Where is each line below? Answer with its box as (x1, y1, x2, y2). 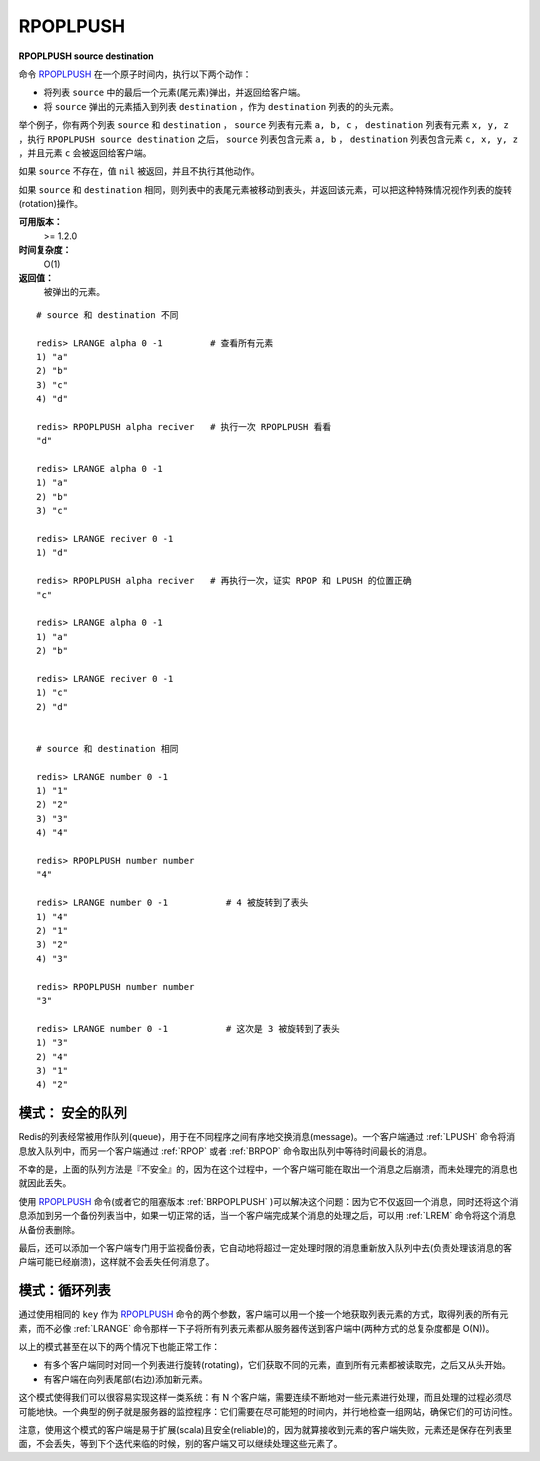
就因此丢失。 (18, 1177, 72, 1189)
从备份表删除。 (18, 1223, 80, 1235)
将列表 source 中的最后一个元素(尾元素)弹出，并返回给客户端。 (43, 86, 306, 99)
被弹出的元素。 (43, 286, 105, 298)
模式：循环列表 (18, 1282, 111, 1299)
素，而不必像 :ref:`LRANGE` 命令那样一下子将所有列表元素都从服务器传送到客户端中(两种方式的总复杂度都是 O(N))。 (18, 1322, 495, 1334)
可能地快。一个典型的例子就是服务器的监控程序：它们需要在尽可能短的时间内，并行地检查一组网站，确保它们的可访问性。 (18, 1405, 518, 1417)
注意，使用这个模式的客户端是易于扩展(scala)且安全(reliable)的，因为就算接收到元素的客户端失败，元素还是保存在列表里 (18, 1423, 513, 1435)
